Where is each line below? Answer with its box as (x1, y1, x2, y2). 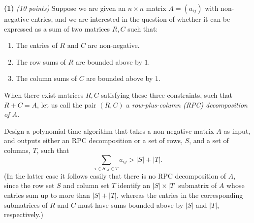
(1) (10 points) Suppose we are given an (4, 3, 126, 13)
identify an (118, 180, 151, 190)
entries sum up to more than (4, 190, 90, 200)
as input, (223, 125, 251, 136)
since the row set (4, 180, 55, 190)
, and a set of (189, 135, 229, 146)
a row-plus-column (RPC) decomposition (126, 99, 248, 110)
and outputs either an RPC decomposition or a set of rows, (4, 135, 183, 146)
